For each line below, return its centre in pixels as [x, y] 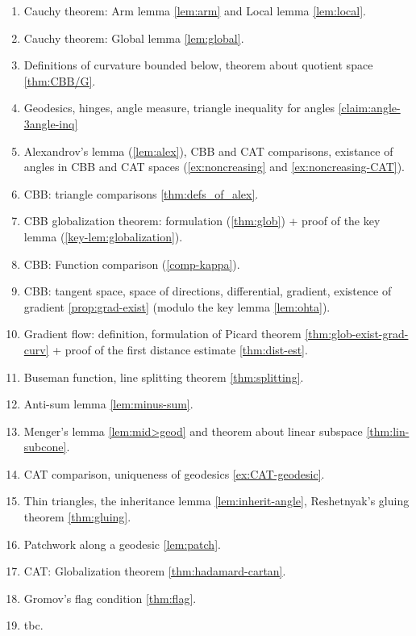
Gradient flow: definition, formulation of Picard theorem [162, 334]
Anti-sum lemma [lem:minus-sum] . [108, 404]
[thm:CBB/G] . [60, 80]
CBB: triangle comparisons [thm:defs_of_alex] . [141, 193]
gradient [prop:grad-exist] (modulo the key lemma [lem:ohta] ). [177, 306]
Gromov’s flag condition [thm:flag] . [110, 598]
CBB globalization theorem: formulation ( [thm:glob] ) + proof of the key [202, 221]
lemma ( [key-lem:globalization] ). [103, 236]
